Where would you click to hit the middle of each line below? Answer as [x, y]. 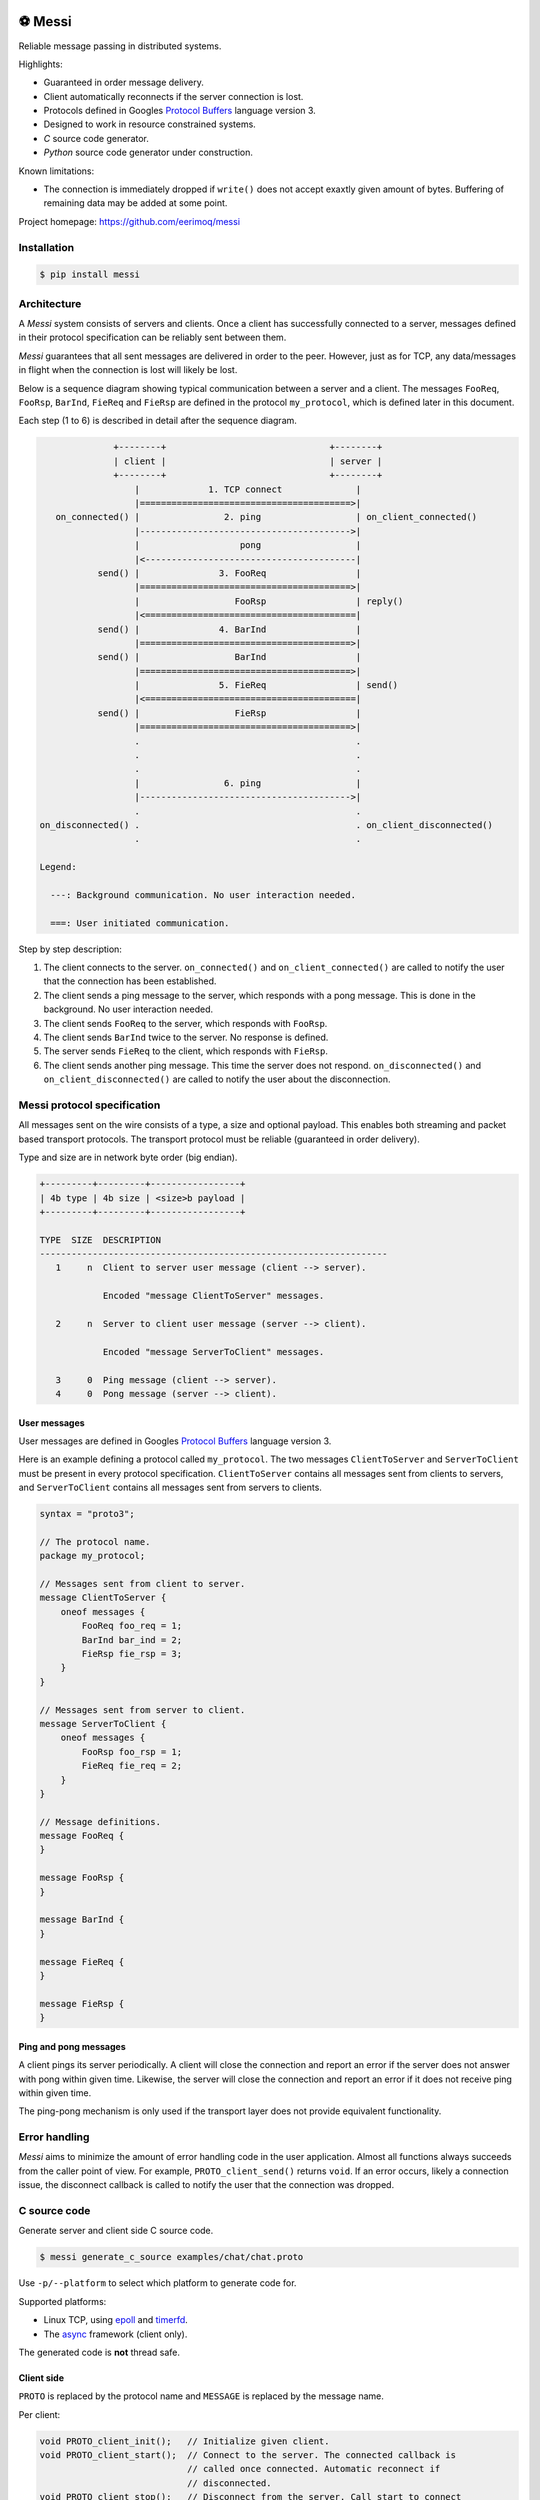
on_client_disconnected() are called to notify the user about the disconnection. [217, 1079]
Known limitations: [56, 171]
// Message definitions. [100, 1821]
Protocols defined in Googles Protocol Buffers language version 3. [180, 111]
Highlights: [41, 64]
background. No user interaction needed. [128, 1009]
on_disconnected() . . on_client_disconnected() [266, 824]
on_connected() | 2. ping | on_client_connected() [266, 517]
